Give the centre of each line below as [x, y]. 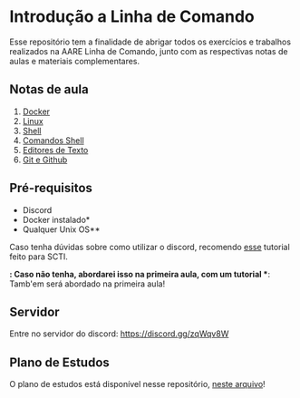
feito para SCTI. [39, 257]
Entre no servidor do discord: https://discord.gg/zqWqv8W [119, 334]
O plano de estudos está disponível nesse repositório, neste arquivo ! [137, 384]
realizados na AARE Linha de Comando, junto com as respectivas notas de [149, 51]
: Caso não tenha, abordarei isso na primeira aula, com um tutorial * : [140, 274]
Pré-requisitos [51, 188]
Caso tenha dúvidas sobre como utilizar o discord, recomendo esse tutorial [150, 247]
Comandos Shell [53, 140]
